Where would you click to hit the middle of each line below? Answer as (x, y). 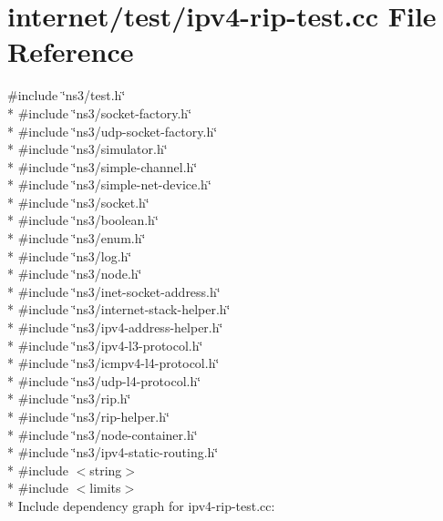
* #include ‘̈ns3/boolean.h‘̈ (83, 220)
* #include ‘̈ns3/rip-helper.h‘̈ (88, 416)
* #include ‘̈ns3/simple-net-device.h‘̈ (109, 184)
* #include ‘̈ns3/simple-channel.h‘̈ (103, 166)
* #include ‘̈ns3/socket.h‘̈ (78, 202)
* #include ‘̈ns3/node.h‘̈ (75, 274)
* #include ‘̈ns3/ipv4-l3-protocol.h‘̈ (105, 345)
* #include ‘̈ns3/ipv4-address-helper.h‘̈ (115, 327)
